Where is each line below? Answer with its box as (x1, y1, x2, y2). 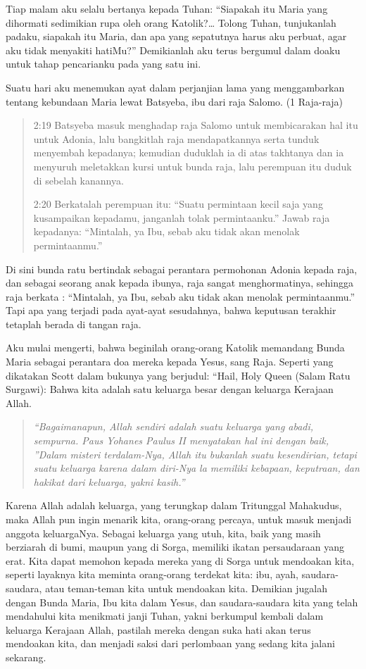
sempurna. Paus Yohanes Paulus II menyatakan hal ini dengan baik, (33, 433, 329, 448)
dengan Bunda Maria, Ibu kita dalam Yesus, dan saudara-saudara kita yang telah (6, 594, 358, 609)
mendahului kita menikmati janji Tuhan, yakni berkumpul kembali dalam (6, 608, 324, 623)
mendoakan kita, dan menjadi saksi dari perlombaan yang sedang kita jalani (6, 636, 335, 651)
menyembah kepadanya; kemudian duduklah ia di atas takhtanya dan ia (33, 145, 344, 160)
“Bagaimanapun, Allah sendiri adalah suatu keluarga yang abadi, (33, 419, 314, 434)
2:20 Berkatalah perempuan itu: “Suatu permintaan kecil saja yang (33, 196, 323, 211)
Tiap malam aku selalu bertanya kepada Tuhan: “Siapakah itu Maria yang (6, 1, 328, 15)
